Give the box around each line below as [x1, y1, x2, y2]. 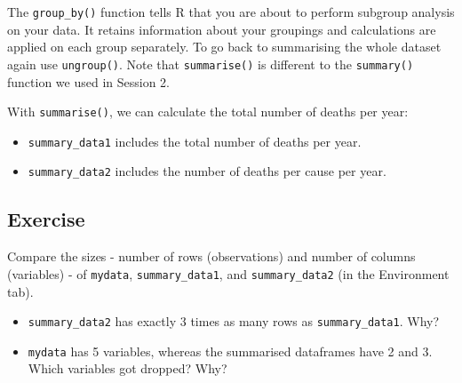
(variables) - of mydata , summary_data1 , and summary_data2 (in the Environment [7, 264, 450, 283]
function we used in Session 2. [7, 72, 171, 91]
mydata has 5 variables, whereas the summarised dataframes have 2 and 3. [28, 341, 433, 360]
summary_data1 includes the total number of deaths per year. [28, 132, 362, 150]
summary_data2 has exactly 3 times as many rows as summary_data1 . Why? [28, 312, 440, 331]
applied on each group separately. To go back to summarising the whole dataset [7, 37, 442, 56]
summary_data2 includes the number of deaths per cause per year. [28, 162, 386, 180]
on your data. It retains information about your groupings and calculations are [7, 20, 436, 38]
